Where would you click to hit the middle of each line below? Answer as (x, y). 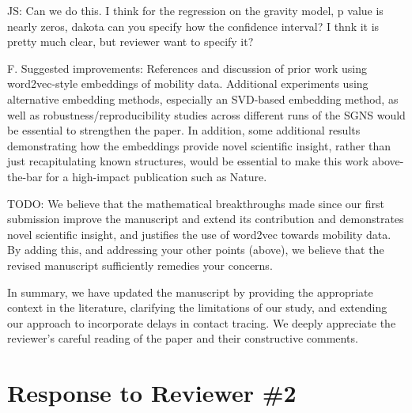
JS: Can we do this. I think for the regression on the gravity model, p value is (195, 10)
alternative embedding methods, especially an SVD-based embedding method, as (203, 99)
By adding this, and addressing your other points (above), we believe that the (196, 250)
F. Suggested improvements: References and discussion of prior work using (187, 68)
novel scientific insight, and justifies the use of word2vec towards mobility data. (199, 234)
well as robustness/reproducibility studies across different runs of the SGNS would (206, 114)
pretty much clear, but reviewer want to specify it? (130, 42)
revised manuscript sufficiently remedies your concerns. (140, 265)
